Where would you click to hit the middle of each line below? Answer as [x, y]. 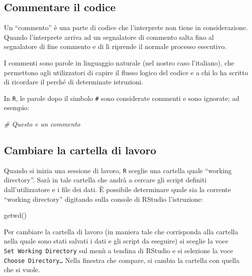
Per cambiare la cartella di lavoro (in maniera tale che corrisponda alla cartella [121, 231]
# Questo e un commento [42, 124]
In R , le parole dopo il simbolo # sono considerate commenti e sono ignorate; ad [122, 98]
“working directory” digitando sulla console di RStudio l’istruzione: [103, 199]
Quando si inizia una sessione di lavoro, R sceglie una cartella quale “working [118, 170]
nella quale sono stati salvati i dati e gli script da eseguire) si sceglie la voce [116, 241]
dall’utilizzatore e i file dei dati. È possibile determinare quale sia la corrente [118, 189]
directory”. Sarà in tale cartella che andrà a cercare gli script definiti [105, 180]
